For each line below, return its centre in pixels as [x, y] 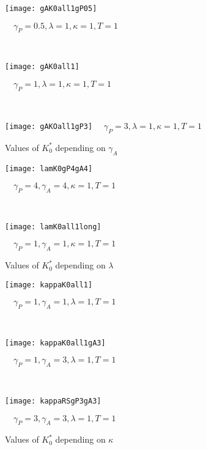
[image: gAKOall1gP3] [49, 127]
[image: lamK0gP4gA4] [49, 168]
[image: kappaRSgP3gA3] [53, 401]
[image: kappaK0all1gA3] [55, 343]
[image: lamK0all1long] [53, 227]
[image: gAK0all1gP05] [51, 9]
